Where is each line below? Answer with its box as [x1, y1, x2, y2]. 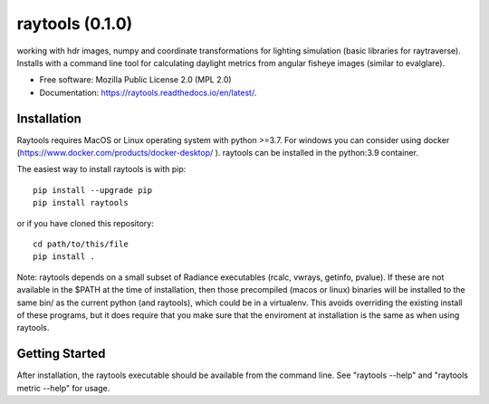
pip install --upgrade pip [33, 185, 153, 195]
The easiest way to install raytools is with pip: [16, 164, 187, 175]
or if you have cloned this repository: [16, 217, 154, 228]
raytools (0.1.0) [16, 14, 133, 34]
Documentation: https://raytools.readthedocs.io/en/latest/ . [39, 87, 257, 98]
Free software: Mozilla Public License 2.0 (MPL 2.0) [39, 74, 232, 85]
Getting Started [16, 346, 106, 361]
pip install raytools [33, 197, 129, 208]
